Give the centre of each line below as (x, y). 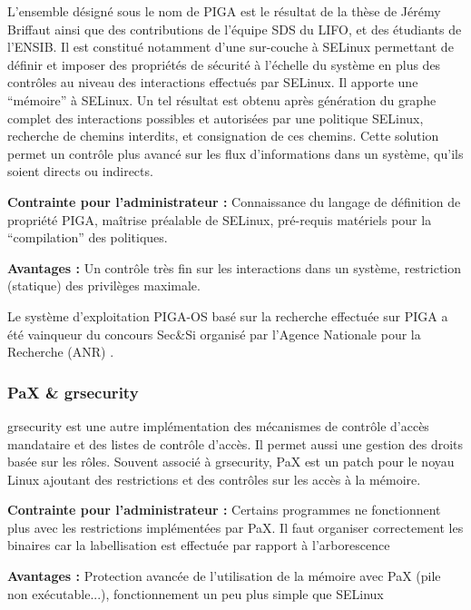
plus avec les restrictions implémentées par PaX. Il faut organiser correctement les (235, 527)
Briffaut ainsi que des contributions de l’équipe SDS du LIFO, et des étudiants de (235, 29)
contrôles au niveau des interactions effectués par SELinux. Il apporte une (213, 82)
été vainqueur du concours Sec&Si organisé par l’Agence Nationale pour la (214, 334)
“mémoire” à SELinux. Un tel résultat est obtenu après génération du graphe (222, 99)
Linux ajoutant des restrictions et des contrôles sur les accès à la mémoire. (214, 479)
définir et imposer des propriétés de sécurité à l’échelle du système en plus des (224, 64)
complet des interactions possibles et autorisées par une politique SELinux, (216, 118)
